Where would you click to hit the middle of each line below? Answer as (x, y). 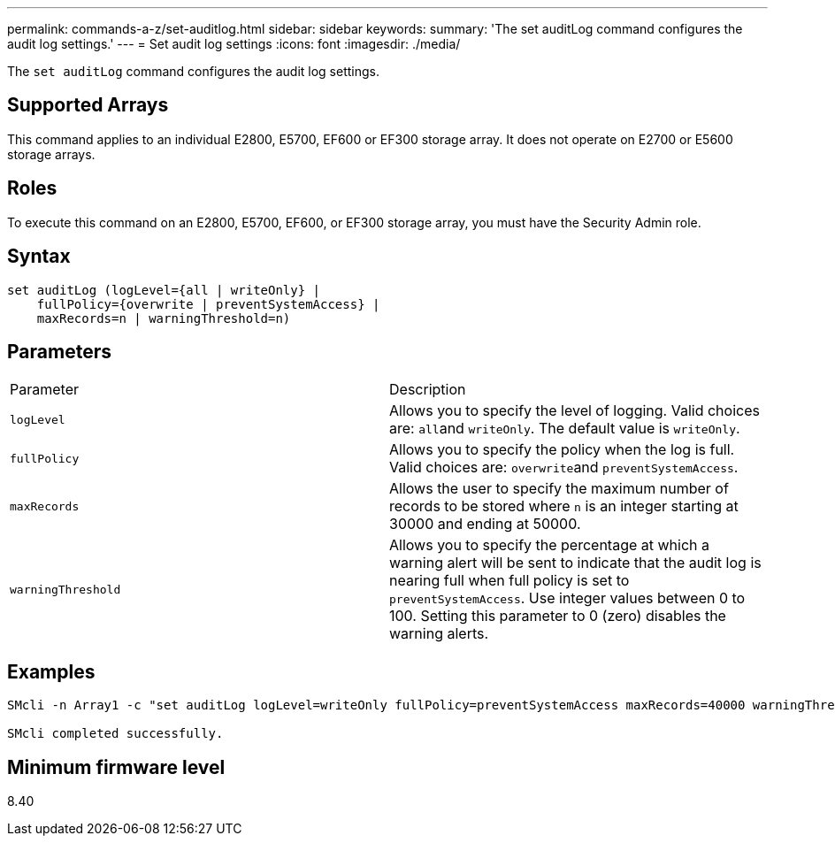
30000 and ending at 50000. (485, 524)
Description (428, 390)
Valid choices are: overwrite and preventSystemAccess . (564, 467)
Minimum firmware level (116, 767)
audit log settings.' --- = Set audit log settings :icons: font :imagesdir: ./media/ (234, 44)
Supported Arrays (88, 105)
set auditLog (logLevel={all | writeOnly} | (164, 290)
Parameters (59, 351)
